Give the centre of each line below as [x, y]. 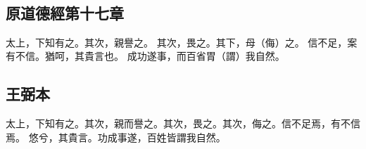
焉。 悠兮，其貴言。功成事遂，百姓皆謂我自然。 [116, 137]
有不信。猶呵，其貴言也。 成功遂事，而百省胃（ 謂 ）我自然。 [145, 56]
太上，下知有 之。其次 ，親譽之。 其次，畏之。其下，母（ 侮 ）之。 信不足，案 [182, 42]
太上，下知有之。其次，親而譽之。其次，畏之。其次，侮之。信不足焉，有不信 [183, 123]
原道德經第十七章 [65, 12]
